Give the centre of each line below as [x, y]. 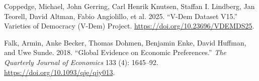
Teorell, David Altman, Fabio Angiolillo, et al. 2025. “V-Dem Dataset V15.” [121, 16]
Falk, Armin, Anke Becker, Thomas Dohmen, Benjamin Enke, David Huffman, [125, 42]
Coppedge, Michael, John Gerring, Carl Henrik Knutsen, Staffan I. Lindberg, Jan [129, 6]
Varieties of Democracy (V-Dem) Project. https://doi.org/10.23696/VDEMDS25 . [129, 26]
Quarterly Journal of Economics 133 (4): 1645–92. [81, 62]
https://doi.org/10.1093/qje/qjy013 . [60, 72]
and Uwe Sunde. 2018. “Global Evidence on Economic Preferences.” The [115, 52]
